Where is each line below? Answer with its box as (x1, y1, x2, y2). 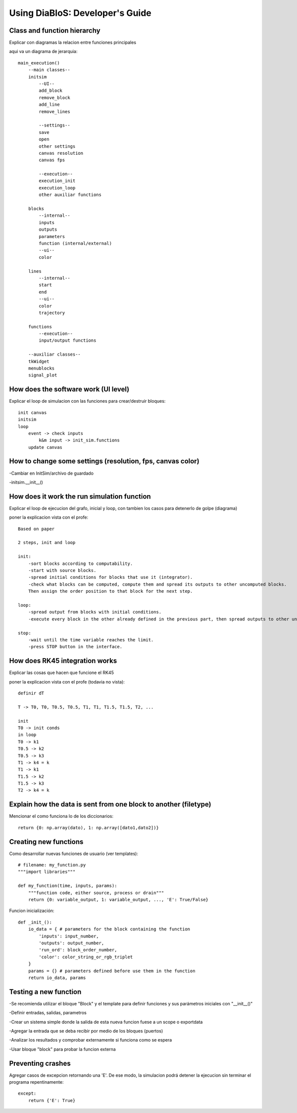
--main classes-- (28, 67, 70, 73)
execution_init (39, 178, 76, 184)
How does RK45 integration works (9, 657, 117, 665)
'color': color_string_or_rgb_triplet (39, 954, 133, 960)
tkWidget (28, 359, 49, 364)
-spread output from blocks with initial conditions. (28, 609, 162, 615)
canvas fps (39, 157, 65, 163)
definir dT (18, 690, 45, 696)
